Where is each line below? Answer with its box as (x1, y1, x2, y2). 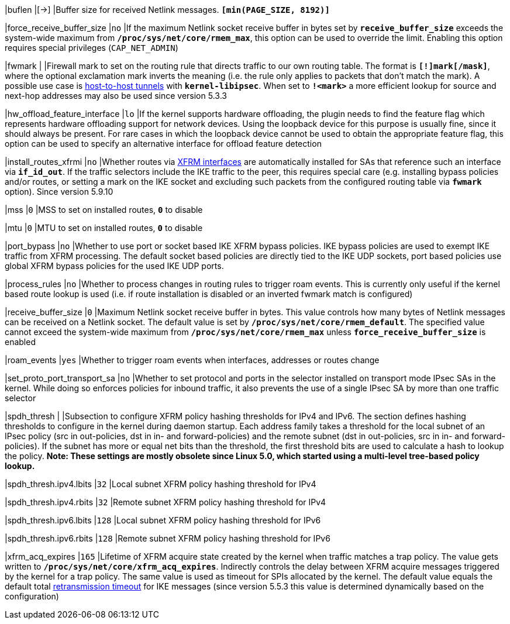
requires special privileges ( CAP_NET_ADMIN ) (5, 43, 178, 53)
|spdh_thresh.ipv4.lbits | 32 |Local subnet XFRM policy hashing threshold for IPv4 (5, 479, 316, 489)
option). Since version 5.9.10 (5, 187, 113, 196)
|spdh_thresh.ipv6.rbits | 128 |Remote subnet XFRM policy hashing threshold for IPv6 (5, 533, 330, 543)
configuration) (5, 591, 59, 601)
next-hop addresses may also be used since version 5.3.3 (5, 91, 227, 101)
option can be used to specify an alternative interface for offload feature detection (5, 139, 322, 149)
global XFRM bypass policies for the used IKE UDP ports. (5, 261, 224, 271)
